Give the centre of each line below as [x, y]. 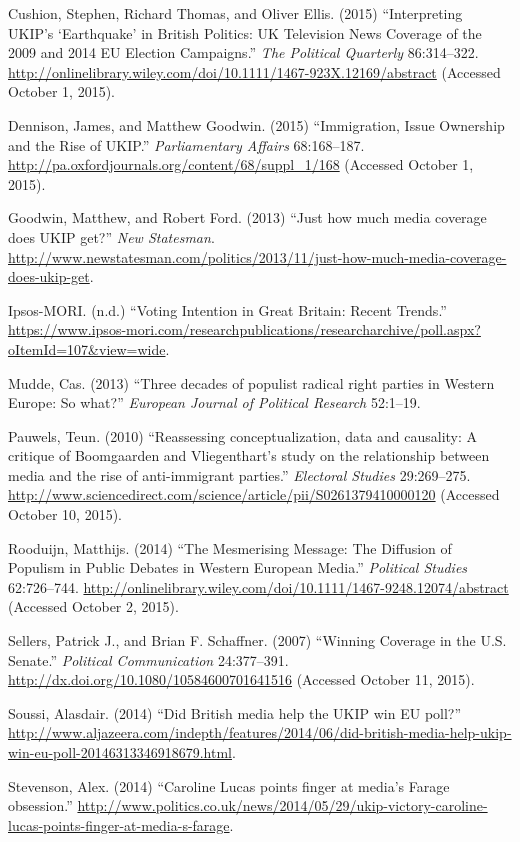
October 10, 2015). [65, 514]
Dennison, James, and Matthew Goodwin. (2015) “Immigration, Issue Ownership [256, 124]
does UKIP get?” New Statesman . [111, 236]
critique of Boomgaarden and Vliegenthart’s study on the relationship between [249, 455]
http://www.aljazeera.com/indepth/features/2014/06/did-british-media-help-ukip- [260, 732]
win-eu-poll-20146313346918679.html [120, 752]
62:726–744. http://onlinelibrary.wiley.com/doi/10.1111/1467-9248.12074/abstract [258, 586]
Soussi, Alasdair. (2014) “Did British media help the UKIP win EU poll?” [235, 712]
